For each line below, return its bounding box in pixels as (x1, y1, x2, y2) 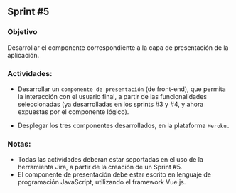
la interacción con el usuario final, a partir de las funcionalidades (17, 92, 208, 100)
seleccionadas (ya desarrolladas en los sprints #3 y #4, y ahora (17, 100, 204, 108)
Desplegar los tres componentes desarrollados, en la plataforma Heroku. (17, 121, 230, 130)
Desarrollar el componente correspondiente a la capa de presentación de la (7, 43, 229, 52)
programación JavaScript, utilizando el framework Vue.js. (17, 178, 186, 187)
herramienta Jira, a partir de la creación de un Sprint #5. (17, 163, 183, 172)
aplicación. (7, 51, 40, 59)
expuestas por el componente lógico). (17, 107, 129, 116)
